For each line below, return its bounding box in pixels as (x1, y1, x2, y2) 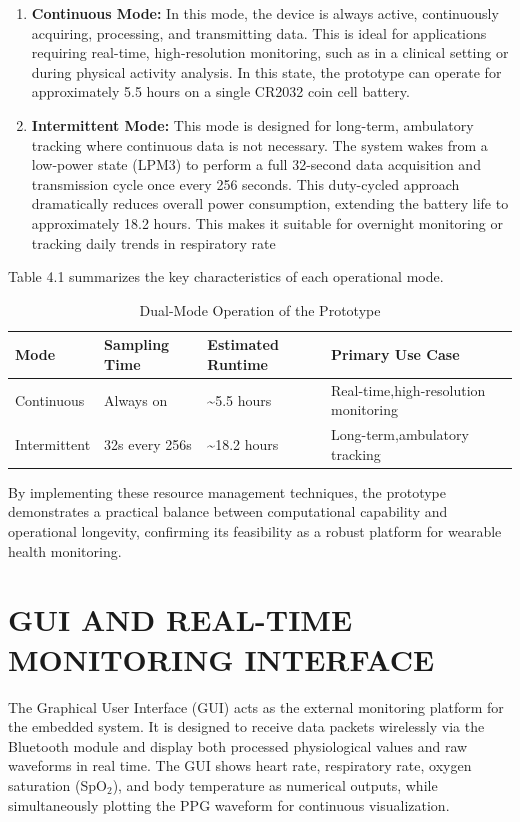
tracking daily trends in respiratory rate (31, 232, 276, 253)
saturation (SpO (8, 774, 107, 795)
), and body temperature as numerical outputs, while (112, 774, 438, 795)
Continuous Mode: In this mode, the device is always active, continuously (31, 3, 499, 23)
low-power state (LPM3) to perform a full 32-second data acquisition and (31, 154, 481, 175)
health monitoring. (8, 540, 122, 561)
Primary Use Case (330, 344, 460, 365)
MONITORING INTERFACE (8, 638, 435, 679)
